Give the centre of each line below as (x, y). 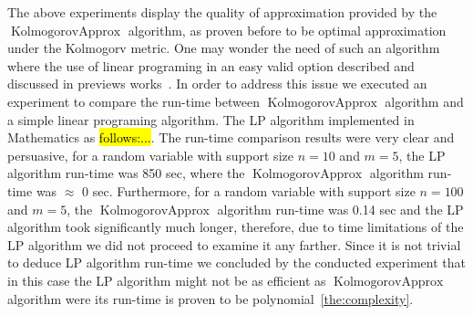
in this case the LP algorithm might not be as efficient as (167, 280)
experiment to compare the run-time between (134, 101)
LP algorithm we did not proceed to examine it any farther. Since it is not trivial (234, 244)
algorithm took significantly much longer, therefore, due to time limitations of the (236, 227)
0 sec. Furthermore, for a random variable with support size (249, 190)
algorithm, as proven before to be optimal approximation (287, 30)
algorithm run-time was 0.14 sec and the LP (340, 209)
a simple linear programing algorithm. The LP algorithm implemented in (211, 119)
